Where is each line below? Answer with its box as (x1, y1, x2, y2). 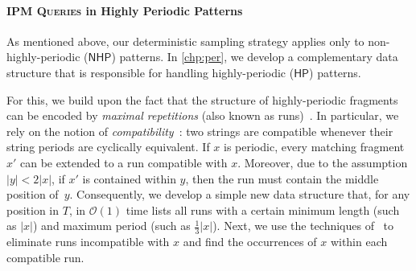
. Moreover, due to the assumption (237, 154, 408, 170)
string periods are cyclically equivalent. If (6, 138, 210, 155)
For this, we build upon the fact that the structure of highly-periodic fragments (6, 91, 398, 108)
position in (6, 201, 60, 218)
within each (330, 233, 388, 250)
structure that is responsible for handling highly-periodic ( (6, 64, 294, 80)
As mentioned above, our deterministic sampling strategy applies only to (6, 32, 365, 49)
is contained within (82, 170, 176, 187)
